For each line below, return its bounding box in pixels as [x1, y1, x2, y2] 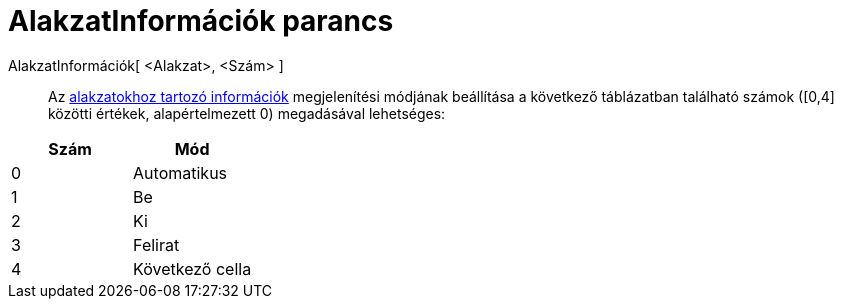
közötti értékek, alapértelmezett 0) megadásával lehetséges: [48, 104, 446, 122]
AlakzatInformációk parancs [8, 4, 394, 38]
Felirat [133, 234, 180, 255]
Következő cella [133, 258, 252, 279]
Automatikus [133, 162, 228, 183]
